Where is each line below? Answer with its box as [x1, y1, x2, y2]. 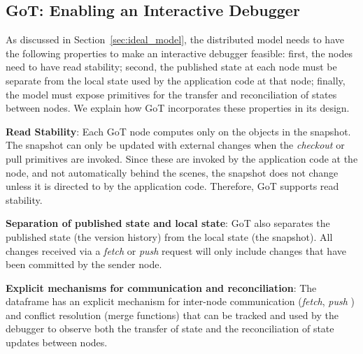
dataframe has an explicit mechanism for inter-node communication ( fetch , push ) [6, 294, 355, 309]
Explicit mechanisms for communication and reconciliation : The [6, 280, 317, 295]
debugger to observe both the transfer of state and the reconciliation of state [6, 321, 334, 336]
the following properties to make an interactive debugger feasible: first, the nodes [6, 45, 353, 60]
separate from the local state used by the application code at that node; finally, [6, 73, 346, 87]
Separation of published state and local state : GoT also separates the [6, 216, 330, 230]
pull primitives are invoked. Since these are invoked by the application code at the [6, 151, 358, 165]
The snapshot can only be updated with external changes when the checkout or [6, 138, 345, 152]
